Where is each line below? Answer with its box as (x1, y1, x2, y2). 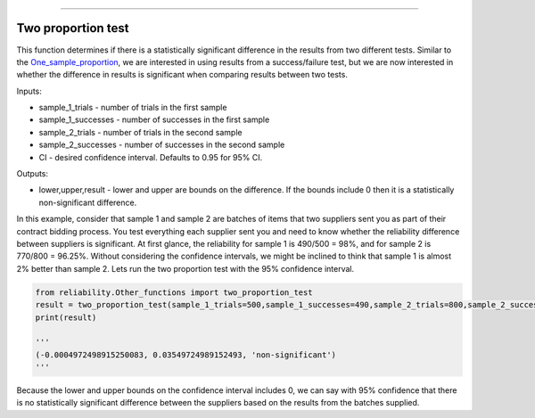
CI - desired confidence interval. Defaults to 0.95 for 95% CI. (38, 152, 263, 162)
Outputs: (16, 168, 49, 179)
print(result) (35, 312, 97, 323)
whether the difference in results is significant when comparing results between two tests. (16, 70, 348, 80)
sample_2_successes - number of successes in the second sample (38, 139, 285, 151)
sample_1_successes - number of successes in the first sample (38, 114, 270, 125)
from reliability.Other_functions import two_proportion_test (35, 287, 313, 298)
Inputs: (16, 86, 42, 96)
